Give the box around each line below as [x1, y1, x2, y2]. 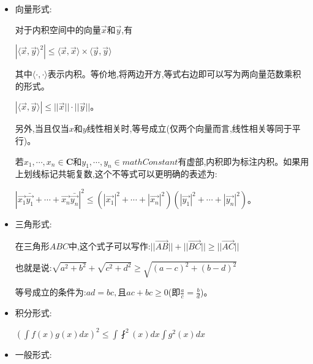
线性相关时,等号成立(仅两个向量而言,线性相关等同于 [86, 122, 292, 135]
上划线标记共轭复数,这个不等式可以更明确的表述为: [15, 167, 217, 180]
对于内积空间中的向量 [15, 23, 101, 36]
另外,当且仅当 [15, 122, 69, 135]
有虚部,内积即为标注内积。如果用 [178, 154, 309, 167]
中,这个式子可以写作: [68, 240, 151, 252]
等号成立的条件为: [15, 286, 86, 298]
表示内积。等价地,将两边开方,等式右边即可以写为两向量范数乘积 [47, 67, 301, 80]
